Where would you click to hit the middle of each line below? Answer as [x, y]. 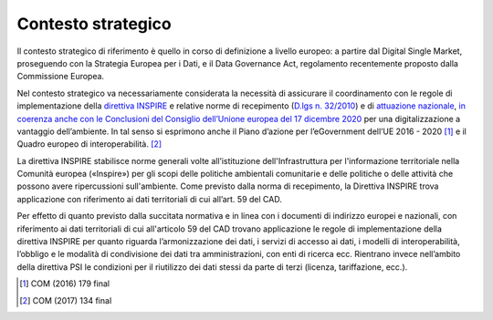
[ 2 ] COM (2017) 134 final [66, 300]
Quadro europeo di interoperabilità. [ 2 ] [89, 144]
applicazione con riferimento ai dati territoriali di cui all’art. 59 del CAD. [149, 199]
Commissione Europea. [61, 77]
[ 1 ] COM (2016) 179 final [64, 284]
